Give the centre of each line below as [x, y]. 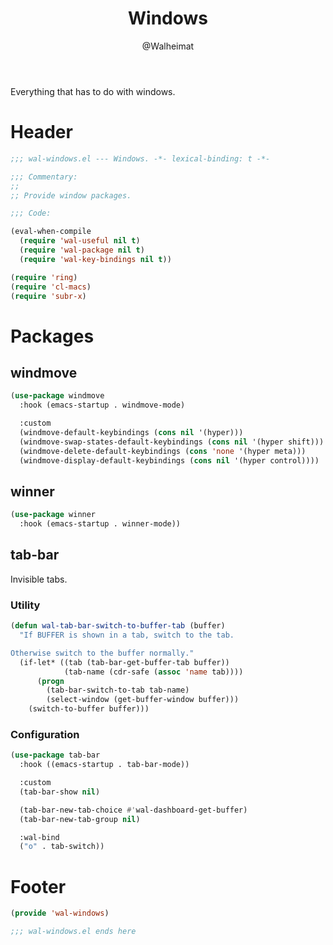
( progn [50, 681]
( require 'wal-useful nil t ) [80, 241]
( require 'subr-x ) [48, 296]
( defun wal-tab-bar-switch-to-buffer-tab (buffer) [118, 626]
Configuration [45, 734]
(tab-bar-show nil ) [60, 792]
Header [41, 132]
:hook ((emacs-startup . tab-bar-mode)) [104, 765]
